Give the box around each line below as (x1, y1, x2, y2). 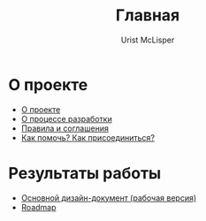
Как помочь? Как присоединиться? (20, 132, 156, 142)
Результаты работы (8, 163, 162, 183)
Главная (115, 5, 180, 26)
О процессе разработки (20, 113, 112, 124)
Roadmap (20, 202, 57, 212)
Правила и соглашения (20, 123, 110, 133)
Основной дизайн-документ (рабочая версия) (20, 192, 197, 203)
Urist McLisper (120, 34, 175, 45)
